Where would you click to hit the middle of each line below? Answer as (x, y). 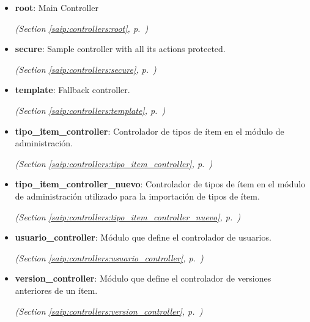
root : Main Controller (57, 7)
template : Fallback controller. (72, 90)
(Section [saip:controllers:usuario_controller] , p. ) (109, 257)
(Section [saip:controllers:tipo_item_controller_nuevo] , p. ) (128, 216)
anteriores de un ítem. (56, 290)
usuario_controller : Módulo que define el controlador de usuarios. (143, 237)
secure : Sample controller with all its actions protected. (120, 49)
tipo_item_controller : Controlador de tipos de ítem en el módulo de (149, 131)
